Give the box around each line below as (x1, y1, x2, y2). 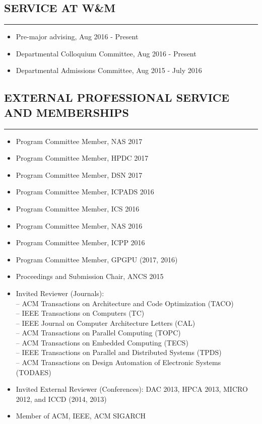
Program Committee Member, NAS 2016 (16, 220, 143, 231)
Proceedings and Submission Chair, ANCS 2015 (16, 271, 164, 281)
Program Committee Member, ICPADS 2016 (16, 186, 154, 197)
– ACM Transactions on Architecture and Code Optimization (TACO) (16, 298, 234, 308)
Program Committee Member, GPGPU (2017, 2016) (16, 254, 178, 264)
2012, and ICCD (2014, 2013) (16, 393, 107, 404)
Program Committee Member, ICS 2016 (16, 203, 140, 214)
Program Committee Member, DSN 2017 (16, 169, 143, 180)
